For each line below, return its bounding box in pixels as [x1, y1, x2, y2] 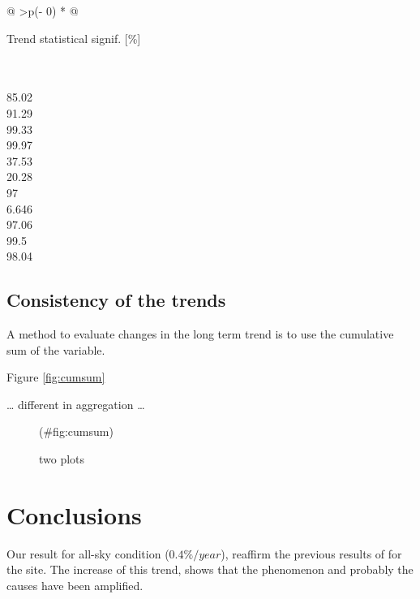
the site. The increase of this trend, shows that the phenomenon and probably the [6, 561, 414, 578]
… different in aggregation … [6, 395, 145, 412]
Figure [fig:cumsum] [6, 368, 105, 386]
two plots [39, 450, 85, 468]
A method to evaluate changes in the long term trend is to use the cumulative [6, 325, 394, 343]
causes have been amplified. [6, 576, 144, 593]
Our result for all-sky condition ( [6, 545, 169, 562]
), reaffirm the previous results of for [221, 545, 402, 562]
